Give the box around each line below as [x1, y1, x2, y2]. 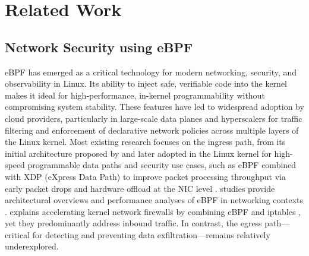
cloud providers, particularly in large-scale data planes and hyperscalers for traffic [5, 112, 302, 124]
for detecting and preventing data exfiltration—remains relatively [32, 228, 270, 241]
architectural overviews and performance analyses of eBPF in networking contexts [5, 194, 303, 206]
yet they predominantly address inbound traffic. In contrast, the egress [5, 217, 262, 229]
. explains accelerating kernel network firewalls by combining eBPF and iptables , [5, 205, 301, 217]
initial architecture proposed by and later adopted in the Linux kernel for [5, 147, 272, 159]
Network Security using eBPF [5, 37, 193, 56]
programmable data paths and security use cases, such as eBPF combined [27, 159, 297, 171]
